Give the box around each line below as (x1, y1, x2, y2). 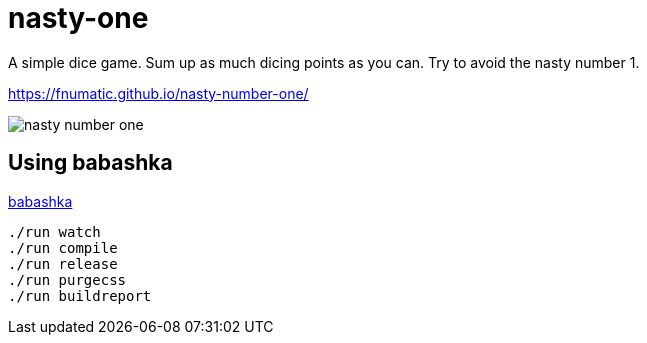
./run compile (8, 239, 118, 256)
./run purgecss (8, 271, 127, 288)
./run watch (8, 223, 101, 240)
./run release (8, 255, 118, 272)
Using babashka (8, 150, 173, 176)
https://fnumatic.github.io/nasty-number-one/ (8, 84, 309, 102)
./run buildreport (8, 287, 152, 304)
